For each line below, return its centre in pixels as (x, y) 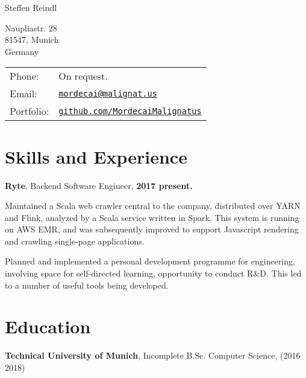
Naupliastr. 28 (31, 27)
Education (48, 326)
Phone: (24, 76)
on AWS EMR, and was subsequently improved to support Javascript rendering (152, 229)
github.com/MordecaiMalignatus (130, 111)
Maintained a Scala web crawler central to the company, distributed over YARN (153, 206)
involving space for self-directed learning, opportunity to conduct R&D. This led (153, 273)
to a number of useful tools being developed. (87, 285)
